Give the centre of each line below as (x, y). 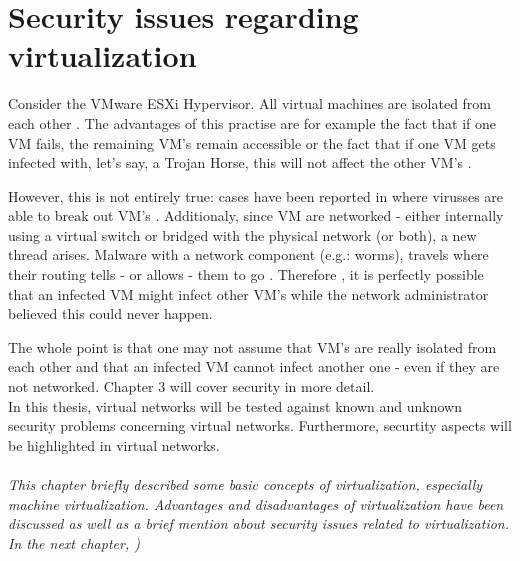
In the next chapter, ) (74, 542)
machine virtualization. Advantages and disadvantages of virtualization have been (256, 503)
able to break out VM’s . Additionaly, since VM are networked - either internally (256, 215)
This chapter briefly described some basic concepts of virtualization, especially (245, 484)
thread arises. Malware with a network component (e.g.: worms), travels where (248, 254)
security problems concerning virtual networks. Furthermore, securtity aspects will (260, 425)
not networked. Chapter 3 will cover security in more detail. (191, 386)
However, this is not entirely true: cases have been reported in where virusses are (256, 195)
